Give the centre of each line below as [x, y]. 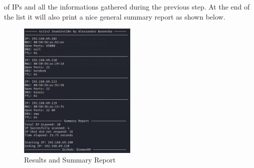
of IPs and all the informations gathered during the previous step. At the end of [127, 7]
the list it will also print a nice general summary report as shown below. [115, 16]
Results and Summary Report [70, 160]
